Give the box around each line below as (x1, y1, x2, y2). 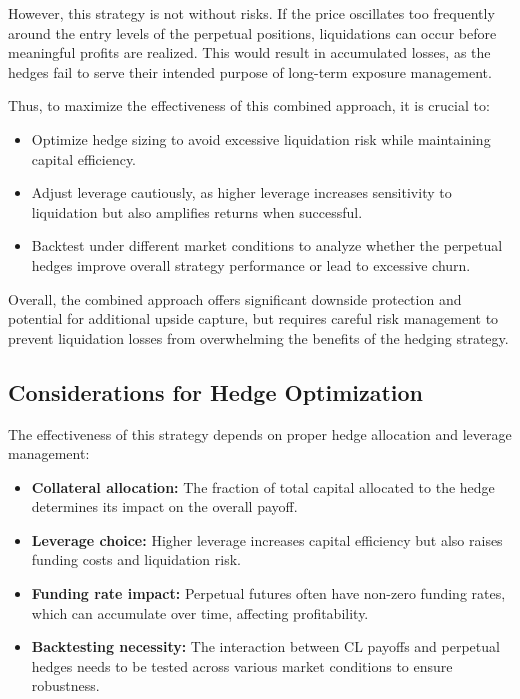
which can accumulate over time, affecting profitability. (31, 602, 369, 623)
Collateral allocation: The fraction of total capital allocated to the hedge (31, 476, 495, 497)
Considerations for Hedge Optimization (8, 376, 424, 407)
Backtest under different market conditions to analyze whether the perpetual (31, 235, 503, 256)
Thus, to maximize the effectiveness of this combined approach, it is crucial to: (8, 95, 490, 116)
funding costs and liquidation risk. (31, 549, 241, 570)
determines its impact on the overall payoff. (31, 496, 298, 517)
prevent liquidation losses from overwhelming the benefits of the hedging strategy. (8, 327, 509, 348)
